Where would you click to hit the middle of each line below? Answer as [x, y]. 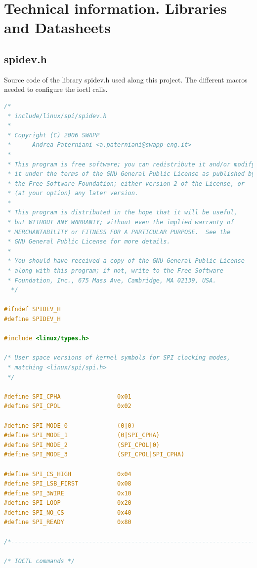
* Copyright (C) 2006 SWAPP [54, 135]
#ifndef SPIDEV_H [32, 309]
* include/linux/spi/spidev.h [57, 116]
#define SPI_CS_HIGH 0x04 [68, 474]
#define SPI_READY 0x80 [68, 522]
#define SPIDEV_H [32, 319]
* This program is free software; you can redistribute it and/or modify [131, 164]
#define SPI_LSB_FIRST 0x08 [68, 484]
